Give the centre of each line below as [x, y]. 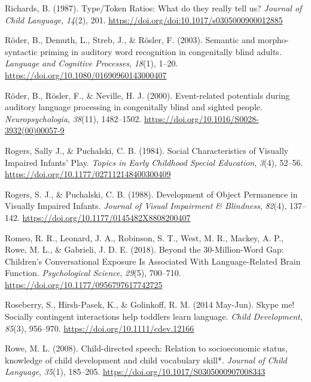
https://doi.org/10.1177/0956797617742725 [84, 284]
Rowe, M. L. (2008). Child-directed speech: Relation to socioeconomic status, [146, 348]
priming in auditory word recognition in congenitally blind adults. [161, 51]
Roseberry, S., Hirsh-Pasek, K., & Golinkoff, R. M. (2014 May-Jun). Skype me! [150, 304]
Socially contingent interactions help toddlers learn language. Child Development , [154, 316]
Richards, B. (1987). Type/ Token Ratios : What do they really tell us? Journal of [153, 8]
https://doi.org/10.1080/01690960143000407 [86, 75]
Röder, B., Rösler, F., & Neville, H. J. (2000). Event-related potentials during [147, 95]
